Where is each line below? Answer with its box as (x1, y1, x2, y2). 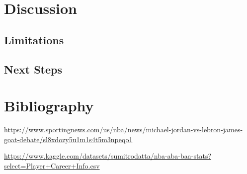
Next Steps (4, 61, 62, 77)
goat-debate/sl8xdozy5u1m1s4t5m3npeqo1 (4, 134, 133, 144)
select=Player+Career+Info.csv (4, 160, 100, 171)
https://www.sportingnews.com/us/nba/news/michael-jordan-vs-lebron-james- (4, 124, 243, 135)
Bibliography (4, 95, 94, 116)
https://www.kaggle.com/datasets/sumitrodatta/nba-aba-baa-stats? (4, 151, 212, 161)
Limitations (4, 32, 64, 47)
